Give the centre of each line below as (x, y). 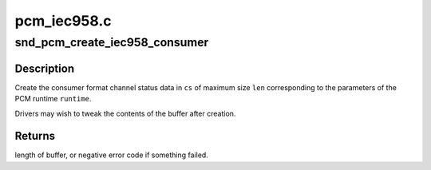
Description (45, 68)
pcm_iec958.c (63, 21)
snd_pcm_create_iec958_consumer (112, 42)
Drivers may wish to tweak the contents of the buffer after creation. (125, 113)
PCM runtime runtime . (53, 99)
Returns (35, 136)
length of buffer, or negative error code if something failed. (112, 155)
